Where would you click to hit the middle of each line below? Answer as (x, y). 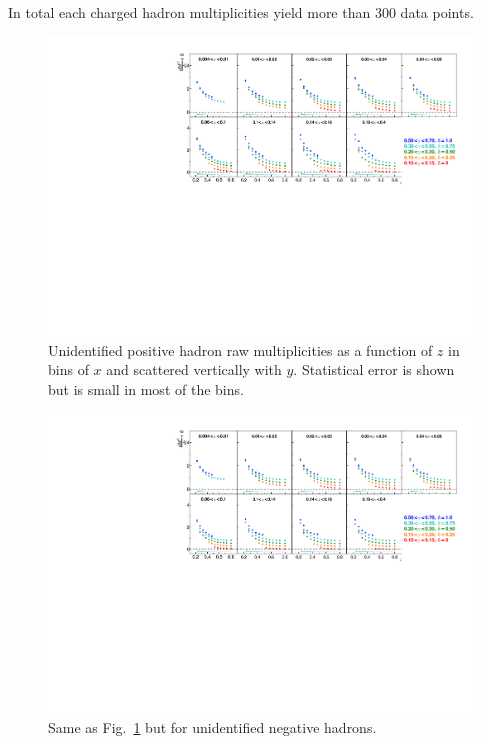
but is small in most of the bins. (146, 389)
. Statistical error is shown (374, 369)
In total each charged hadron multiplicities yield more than (189, 12)
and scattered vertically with (194, 369)
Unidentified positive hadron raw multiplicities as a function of (240, 349)
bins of (68, 369)
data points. (437, 12)
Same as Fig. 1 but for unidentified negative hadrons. (212, 726)
